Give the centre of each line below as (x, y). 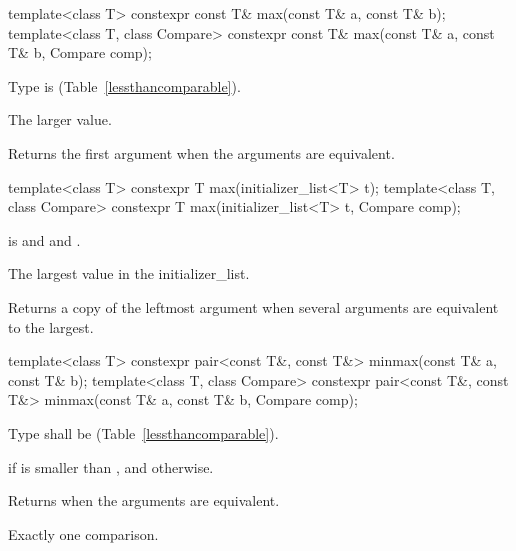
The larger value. (60, 119)
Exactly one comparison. (83, 533)
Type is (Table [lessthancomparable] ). (124, 85)
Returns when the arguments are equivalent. (144, 500)
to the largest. (51, 326)
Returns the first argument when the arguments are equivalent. (201, 152)
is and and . (44, 239)
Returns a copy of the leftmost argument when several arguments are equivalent (253, 306)
